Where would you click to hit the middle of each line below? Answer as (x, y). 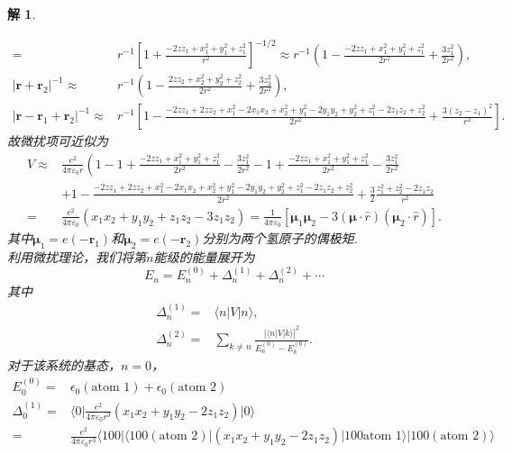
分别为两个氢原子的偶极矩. (280, 238)
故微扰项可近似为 (58, 141)
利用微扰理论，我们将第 (77, 256)
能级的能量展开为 (204, 256)
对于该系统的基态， (64, 364)
